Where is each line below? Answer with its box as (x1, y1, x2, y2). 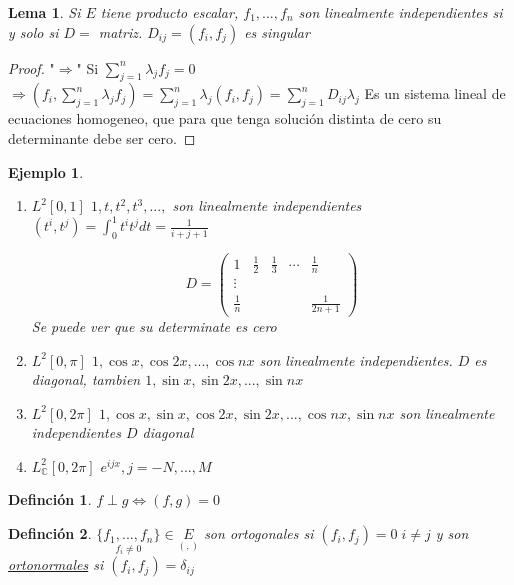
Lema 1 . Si (8, 2, 81, 22)
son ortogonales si (204, 523, 314, 544)
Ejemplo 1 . (8, 161, 84, 182)
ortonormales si (8, 554, 104, 575)
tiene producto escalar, (100, 2, 239, 22)
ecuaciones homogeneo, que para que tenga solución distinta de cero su (8, 108, 442, 129)
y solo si (8, 21, 59, 42)
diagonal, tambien (31, 369, 141, 390)
